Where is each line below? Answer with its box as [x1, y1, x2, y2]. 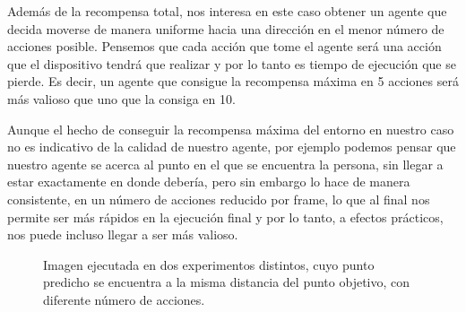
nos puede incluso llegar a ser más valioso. [7, 225, 238, 244]
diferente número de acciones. [43, 290, 205, 308]
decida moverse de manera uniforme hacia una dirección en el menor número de [7, 19, 444, 38]
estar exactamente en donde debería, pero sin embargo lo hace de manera [7, 172, 410, 191]
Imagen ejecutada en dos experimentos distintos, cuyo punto [43, 255, 375, 273]
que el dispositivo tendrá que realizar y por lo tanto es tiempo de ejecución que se [7, 54, 456, 73]
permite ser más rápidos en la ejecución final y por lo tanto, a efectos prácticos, [7, 207, 444, 226]
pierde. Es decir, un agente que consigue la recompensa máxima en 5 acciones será [7, 72, 459, 91]
